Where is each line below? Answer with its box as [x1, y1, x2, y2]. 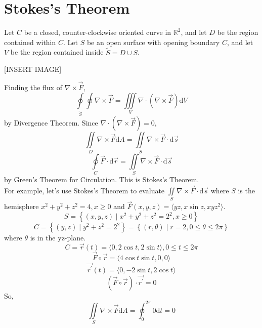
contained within [4, 36, 56, 47]
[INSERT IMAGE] [4, 64, 62, 74]
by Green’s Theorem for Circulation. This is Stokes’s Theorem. [4, 174, 199, 185]
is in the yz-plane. [30, 232, 86, 243]
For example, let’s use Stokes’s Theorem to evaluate [4, 185, 165, 195]
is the [238, 185, 255, 195]
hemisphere [4, 201, 39, 212]
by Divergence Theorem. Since [4, 117, 98, 128]
